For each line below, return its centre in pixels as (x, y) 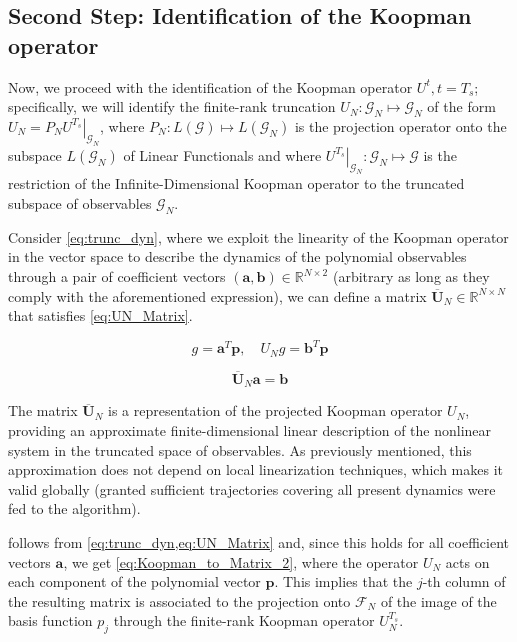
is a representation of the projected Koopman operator (275, 410)
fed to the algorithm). (74, 508)
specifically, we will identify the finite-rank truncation (172, 106)
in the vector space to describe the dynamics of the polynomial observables (237, 256)
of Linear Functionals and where (222, 154)
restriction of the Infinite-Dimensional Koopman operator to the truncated (236, 183)
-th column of (464, 581)
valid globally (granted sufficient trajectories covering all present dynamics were (252, 488)
